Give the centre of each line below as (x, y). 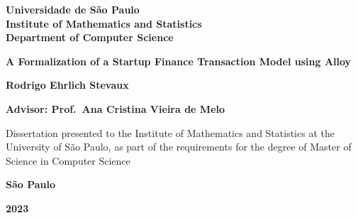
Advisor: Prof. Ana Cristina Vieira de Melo (116, 108)
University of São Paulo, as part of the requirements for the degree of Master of (179, 147)
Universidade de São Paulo (73, 9)
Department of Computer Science (90, 37)
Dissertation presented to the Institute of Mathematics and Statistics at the (170, 132)
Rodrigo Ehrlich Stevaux (67, 85)
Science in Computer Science (68, 160)
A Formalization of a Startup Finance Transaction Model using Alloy (179, 61)
